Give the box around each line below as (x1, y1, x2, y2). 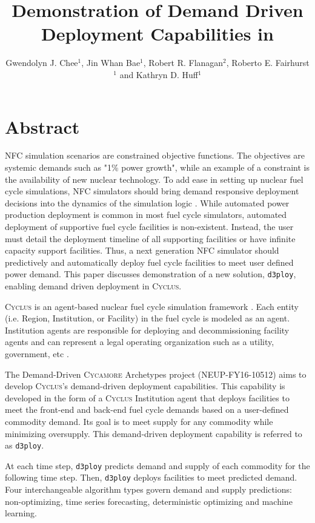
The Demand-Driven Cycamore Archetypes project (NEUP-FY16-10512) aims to (5, 367, 307, 380)
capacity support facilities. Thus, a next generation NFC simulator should (5, 244, 279, 257)
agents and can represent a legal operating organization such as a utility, (5, 335, 274, 348)
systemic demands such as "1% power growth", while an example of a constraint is (5, 161, 310, 174)
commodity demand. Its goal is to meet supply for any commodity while (5, 415, 273, 427)
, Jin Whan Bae (81, 56, 141, 69)
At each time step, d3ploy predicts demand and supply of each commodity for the (5, 459, 310, 472)
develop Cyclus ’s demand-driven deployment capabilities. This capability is (5, 380, 285, 392)
